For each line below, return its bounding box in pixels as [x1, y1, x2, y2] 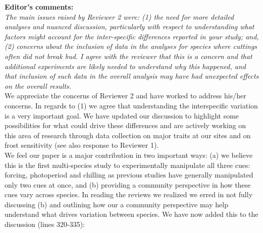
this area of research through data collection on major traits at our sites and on [5, 130, 251, 140]
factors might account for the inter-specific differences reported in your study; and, [5, 31, 259, 41]
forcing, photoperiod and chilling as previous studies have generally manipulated [5, 169, 253, 180]
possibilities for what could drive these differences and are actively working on [5, 120, 246, 131]
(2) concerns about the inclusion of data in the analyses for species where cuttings [5, 41, 257, 51]
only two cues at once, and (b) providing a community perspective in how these [5, 179, 251, 190]
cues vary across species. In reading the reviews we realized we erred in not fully [5, 189, 253, 200]
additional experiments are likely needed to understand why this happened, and [5, 61, 246, 71]
